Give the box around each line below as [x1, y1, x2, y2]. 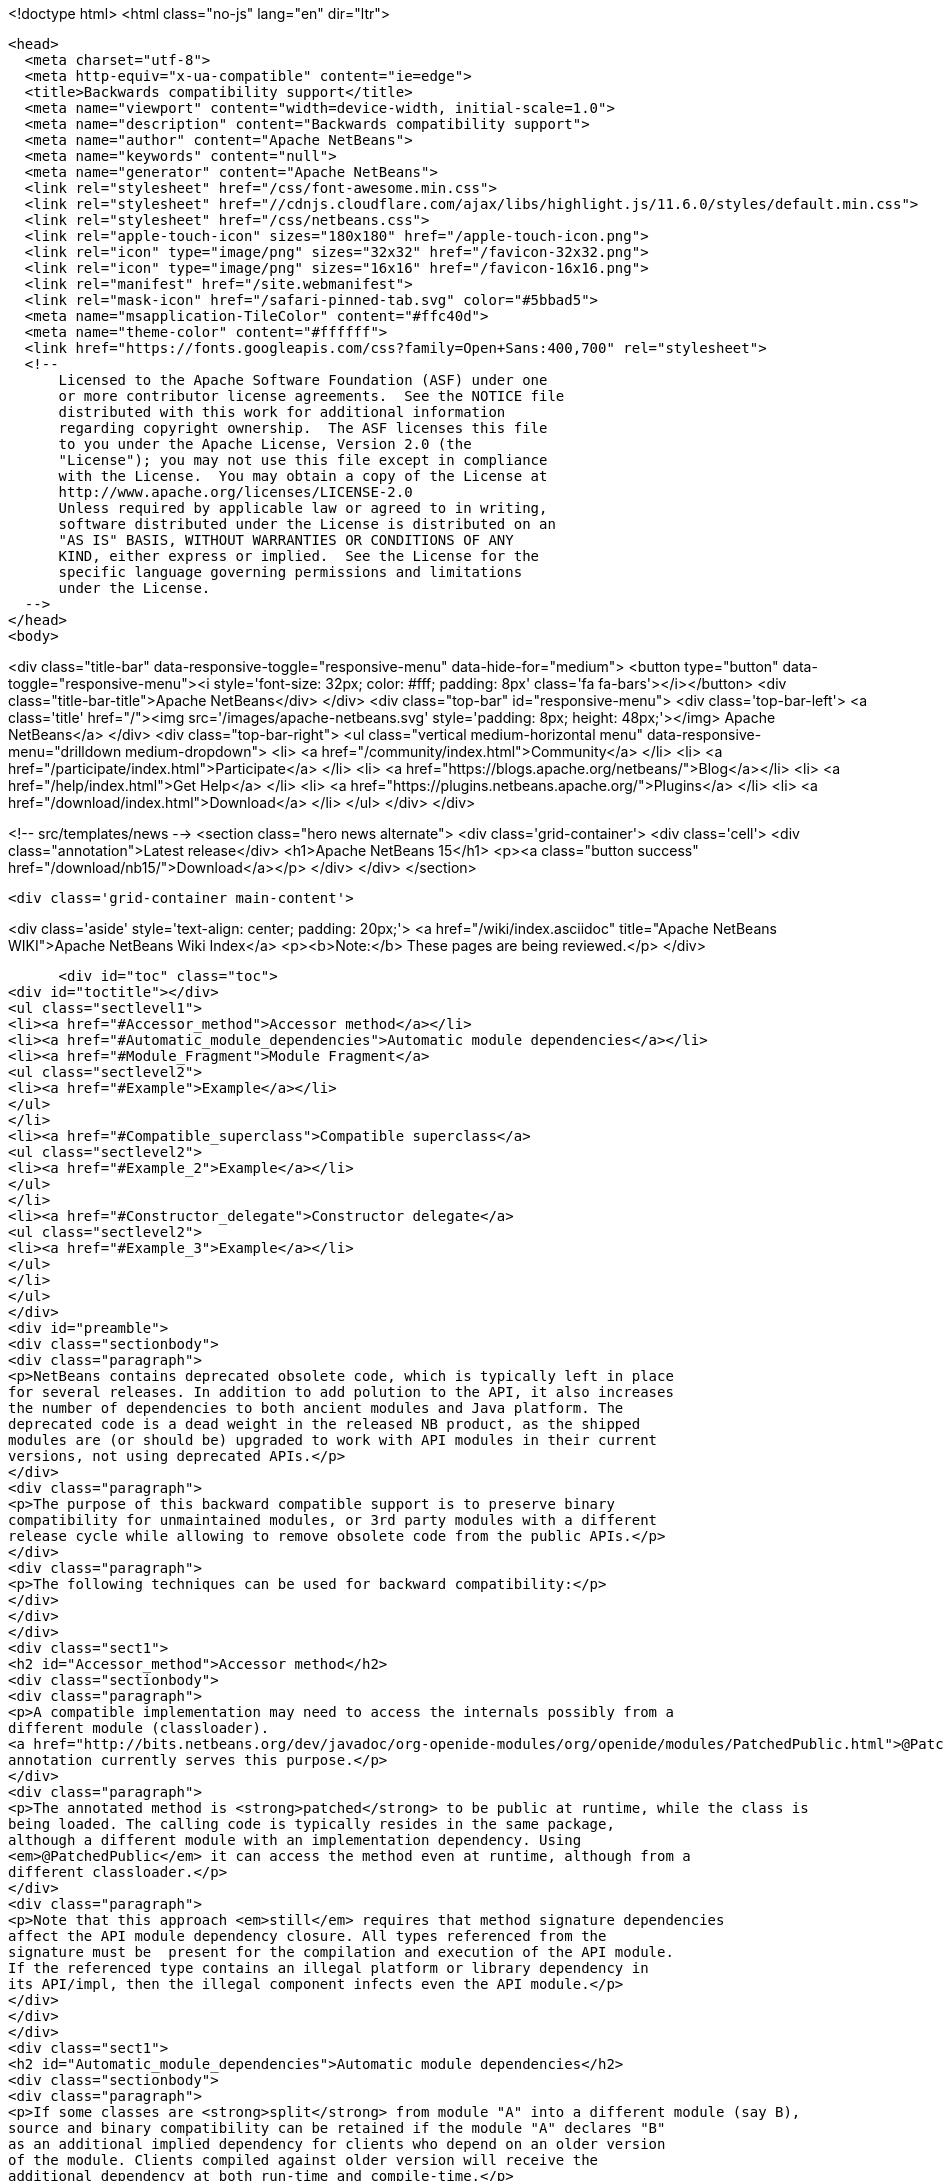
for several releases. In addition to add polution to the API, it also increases [8, 1384, 674, 1400]
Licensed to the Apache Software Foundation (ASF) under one [58, 372, 548, 388]
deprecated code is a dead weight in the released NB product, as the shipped [8, 1416, 641, 1432]
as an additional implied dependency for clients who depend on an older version [8, 2136, 666, 2152]
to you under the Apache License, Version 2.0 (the [58, 436, 472, 452]
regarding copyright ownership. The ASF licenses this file [58, 420, 548, 436]
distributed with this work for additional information [58, 404, 506, 420]
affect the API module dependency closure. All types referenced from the [8, 1928, 607, 1944]
